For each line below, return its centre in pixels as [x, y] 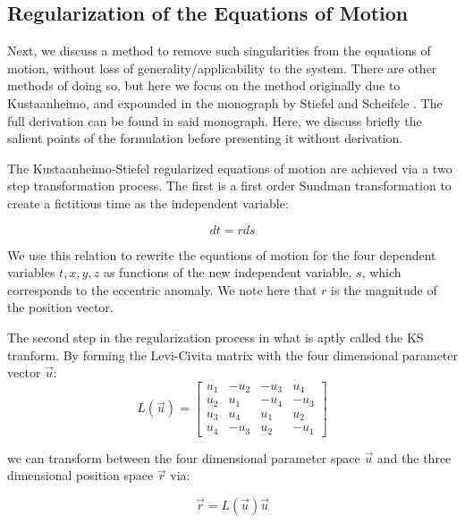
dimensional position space [80, 475]
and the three [414, 457]
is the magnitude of [384, 289]
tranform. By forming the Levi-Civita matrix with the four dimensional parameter [232, 354]
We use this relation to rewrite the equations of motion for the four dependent [222, 254]
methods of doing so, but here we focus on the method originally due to [204, 85]
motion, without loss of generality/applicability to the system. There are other [222, 67]
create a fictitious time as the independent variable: [148, 202]
